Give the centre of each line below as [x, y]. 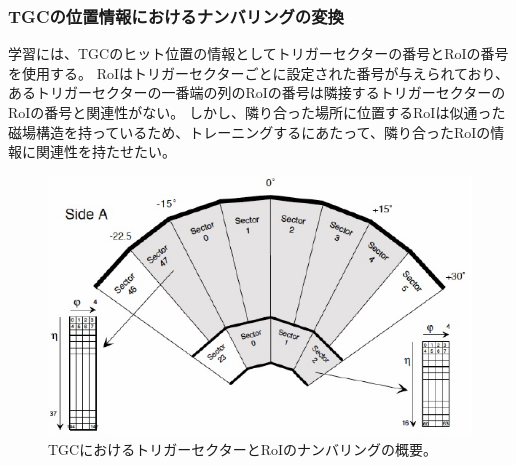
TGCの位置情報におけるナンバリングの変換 [176, 15]
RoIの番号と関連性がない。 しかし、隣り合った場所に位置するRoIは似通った [257, 112]
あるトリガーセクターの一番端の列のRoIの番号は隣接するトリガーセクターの [257, 92]
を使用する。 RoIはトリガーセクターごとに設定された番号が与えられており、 [259, 72]
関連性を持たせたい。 [105, 151]
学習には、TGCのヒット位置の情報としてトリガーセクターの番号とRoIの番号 [258, 53]
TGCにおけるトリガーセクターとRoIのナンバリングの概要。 [243, 448]
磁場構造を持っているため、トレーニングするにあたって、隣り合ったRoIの [249, 131]
